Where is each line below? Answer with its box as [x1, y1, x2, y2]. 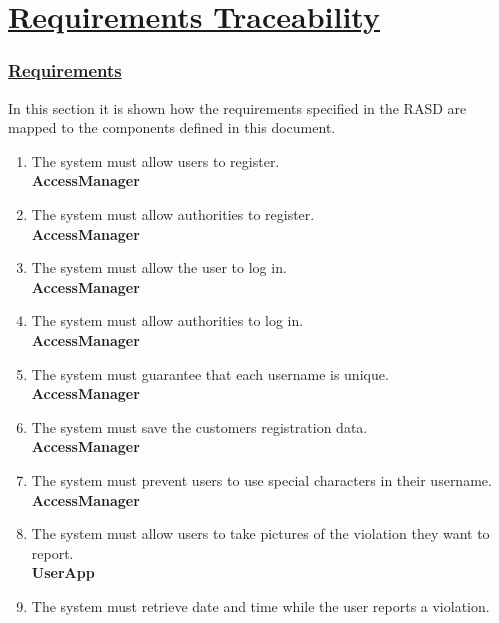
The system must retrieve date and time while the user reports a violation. [31, 595, 490, 616]
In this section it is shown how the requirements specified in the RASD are [8, 97, 467, 118]
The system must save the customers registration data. [31, 416, 368, 437]
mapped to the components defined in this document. [8, 117, 336, 138]
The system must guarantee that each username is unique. [31, 363, 389, 384]
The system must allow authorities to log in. [31, 310, 304, 331]
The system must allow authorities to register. [31, 203, 315, 224]
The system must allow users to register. [31, 150, 280, 171]
